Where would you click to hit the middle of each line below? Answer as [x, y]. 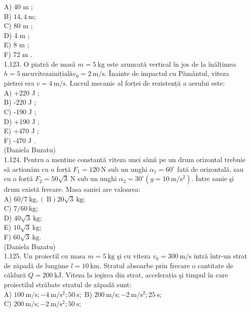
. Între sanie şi [213, 178]
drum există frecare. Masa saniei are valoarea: [72, 189]
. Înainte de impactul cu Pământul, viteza [167, 73]
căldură [15, 275]
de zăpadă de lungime [36, 265]
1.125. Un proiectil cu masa [45, 256]
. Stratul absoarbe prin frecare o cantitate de [166, 265]
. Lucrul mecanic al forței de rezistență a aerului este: [145, 83]
